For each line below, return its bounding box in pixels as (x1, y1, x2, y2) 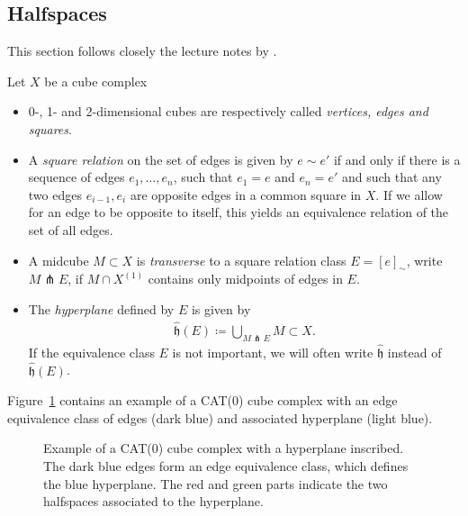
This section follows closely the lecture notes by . (7, 41, 277, 60)
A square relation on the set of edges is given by (28, 149, 293, 168)
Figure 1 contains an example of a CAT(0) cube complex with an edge (7, 391, 398, 410)
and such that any (341, 167, 442, 186)
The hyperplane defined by (28, 299, 175, 318)
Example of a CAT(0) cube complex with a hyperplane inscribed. (43, 439, 404, 457)
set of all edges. (28, 220, 113, 239)
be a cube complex (44, 71, 148, 90)
